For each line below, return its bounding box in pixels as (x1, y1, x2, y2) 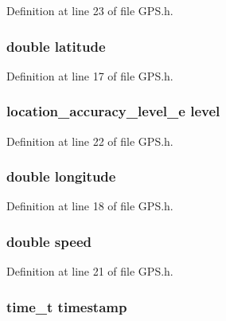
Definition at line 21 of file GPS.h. (6, 263, 173, 280)
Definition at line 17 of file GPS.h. (6, 67, 173, 84)
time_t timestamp (6, 296, 127, 316)
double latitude (6, 36, 106, 56)
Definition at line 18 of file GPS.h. (6, 198, 173, 214)
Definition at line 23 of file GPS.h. (6, 2, 173, 18)
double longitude (6, 166, 116, 186)
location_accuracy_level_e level (6, 101, 220, 121)
